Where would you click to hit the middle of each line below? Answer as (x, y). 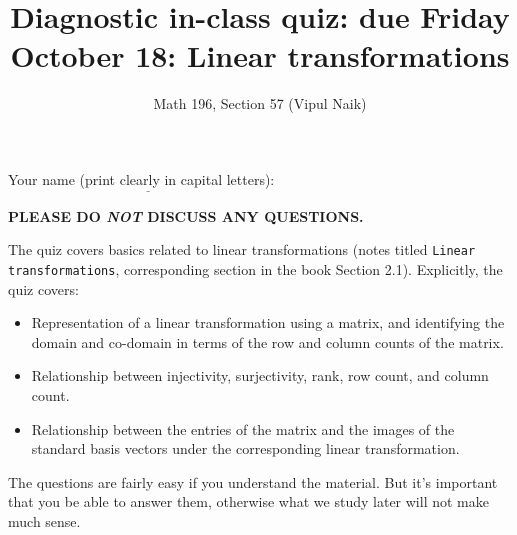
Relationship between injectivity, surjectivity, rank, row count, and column (260, 375)
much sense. (44, 520)
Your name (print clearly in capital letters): (141, 178)
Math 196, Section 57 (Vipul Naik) (260, 103)
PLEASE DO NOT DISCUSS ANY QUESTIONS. (186, 215)
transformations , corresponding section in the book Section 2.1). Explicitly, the (255, 268)
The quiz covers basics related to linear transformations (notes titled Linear (242, 249)
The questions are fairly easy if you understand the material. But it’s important (253, 481)
